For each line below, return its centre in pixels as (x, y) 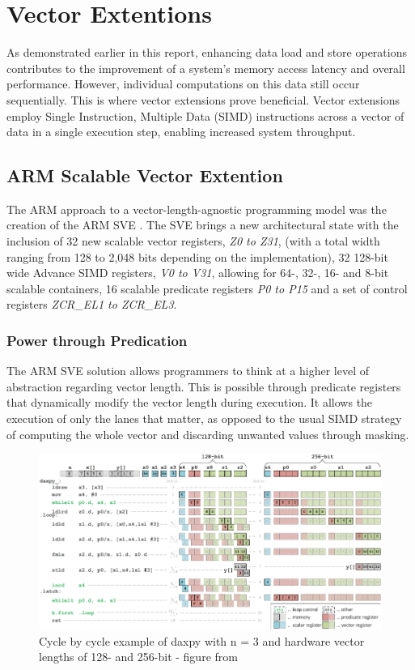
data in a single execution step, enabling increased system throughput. (181, 132)
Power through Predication (97, 340)
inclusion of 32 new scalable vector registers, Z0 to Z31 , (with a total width (193, 241)
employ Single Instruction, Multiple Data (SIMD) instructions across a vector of (205, 115)
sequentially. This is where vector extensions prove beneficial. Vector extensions (203, 99)
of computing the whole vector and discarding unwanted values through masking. (208, 434)
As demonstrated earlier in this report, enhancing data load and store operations (207, 52)
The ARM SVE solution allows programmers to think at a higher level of (188, 371)
